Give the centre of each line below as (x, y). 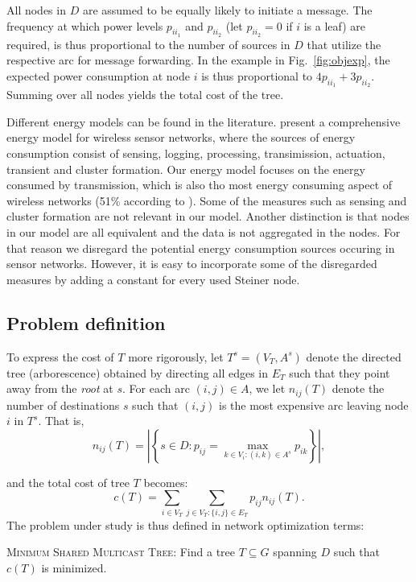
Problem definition (86, 322)
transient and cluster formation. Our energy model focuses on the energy (186, 169)
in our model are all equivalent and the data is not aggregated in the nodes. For (204, 231)
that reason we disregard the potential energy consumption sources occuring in (201, 248)
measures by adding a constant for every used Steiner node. (153, 279)
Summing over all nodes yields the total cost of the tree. (145, 95)
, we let (267, 388)
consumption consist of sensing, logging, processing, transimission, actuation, (196, 153)
